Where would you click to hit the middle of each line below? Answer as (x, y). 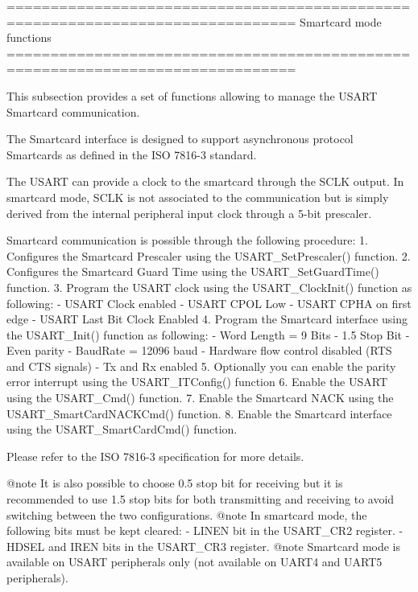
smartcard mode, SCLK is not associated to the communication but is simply (198, 197)
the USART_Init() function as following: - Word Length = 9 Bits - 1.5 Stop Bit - (208, 334)
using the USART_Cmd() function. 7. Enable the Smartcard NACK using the (200, 398)
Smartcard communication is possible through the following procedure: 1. (187, 240)
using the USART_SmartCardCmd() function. (122, 429)
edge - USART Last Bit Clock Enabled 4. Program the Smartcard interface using (207, 319)
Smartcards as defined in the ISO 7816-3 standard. (132, 154)
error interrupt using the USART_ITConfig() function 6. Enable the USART (197, 382)
